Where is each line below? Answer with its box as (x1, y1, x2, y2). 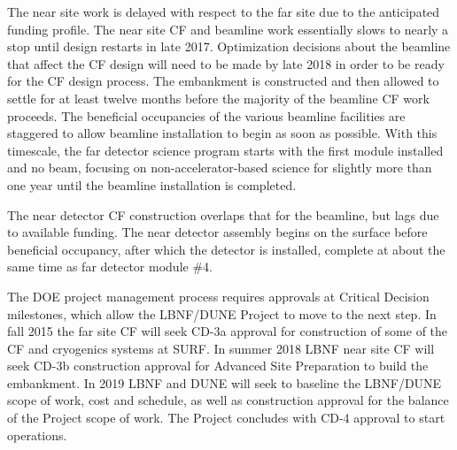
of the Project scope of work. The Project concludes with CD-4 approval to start (7, 408, 445, 427)
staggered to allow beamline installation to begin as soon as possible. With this (7, 124, 438, 142)
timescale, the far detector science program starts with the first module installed (7, 141, 444, 159)
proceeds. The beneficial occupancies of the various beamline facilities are (7, 106, 406, 125)
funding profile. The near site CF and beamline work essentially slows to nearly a (7, 19, 449, 38)
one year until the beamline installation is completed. (7, 175, 297, 194)
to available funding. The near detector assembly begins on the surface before (7, 223, 428, 241)
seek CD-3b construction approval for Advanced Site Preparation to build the (7, 356, 429, 375)
